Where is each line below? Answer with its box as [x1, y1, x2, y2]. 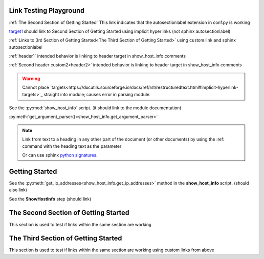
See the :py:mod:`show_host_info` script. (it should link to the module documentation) [9, 105, 182, 111]
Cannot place [22, 84, 49, 90]
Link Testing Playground [9, 6, 85, 15]
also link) [9, 187, 27, 193]
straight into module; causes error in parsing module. [44, 91, 151, 97]
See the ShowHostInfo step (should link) [9, 196, 91, 202]
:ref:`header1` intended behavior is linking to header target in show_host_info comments [9, 53, 186, 59]
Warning [22, 76, 40, 81]
